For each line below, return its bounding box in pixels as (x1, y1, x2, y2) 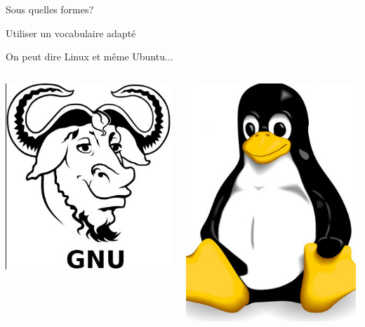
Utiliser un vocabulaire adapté (6, 25, 136, 40)
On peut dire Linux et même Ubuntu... (6, 49, 173, 64)
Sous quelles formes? (6, 2, 94, 16)
